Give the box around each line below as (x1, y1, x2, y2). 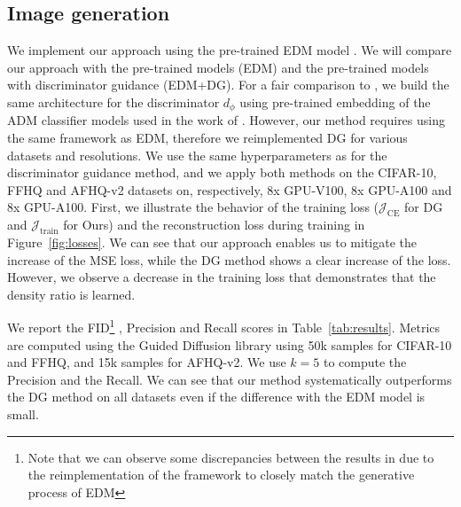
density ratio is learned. (7, 285, 136, 303)
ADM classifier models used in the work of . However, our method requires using (7, 111, 445, 129)
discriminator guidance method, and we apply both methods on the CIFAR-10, (7, 163, 437, 182)
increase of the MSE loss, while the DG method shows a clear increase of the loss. (7, 250, 451, 269)
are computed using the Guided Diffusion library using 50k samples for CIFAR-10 (7, 335, 452, 354)
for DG (404, 198, 443, 216)
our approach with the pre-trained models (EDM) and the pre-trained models (7, 58, 429, 76)
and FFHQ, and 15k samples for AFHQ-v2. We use (7, 353, 286, 371)
